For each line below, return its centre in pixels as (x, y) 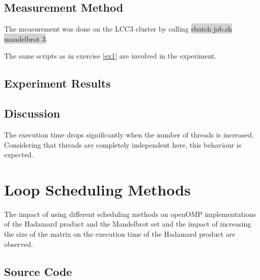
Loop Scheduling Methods (97, 189)
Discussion (32, 113)
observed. (19, 244)
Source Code (38, 271)
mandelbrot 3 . (26, 38)
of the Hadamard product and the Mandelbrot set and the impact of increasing (128, 224)
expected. (19, 155)
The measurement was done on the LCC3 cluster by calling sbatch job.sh (118, 29)
